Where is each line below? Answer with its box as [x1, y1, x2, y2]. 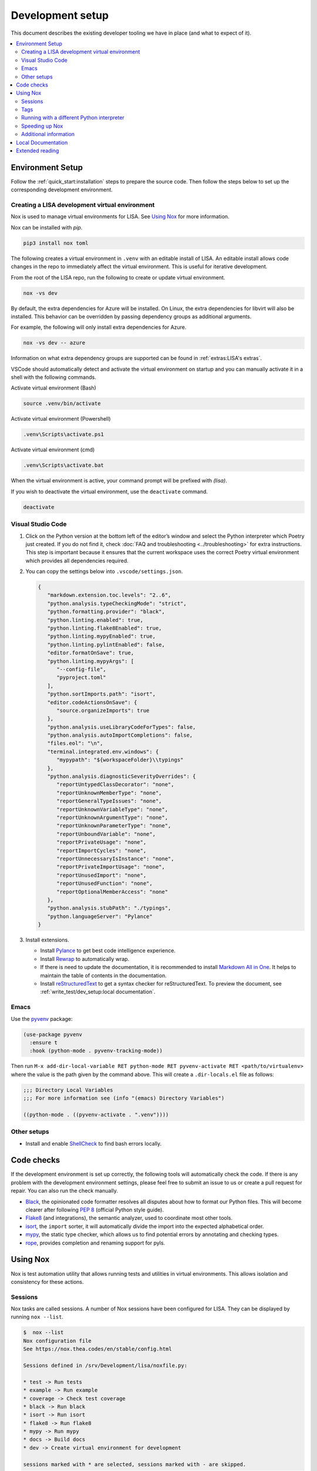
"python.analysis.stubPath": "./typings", [47, 905, 171, 911]
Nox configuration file [23, 1337, 92, 1344]
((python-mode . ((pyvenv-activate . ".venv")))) [23, 1111, 169, 1118]
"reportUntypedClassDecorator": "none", [56, 781, 174, 788]
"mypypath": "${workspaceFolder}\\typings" [56, 757, 184, 763]
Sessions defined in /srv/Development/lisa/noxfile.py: [23, 1362, 188, 1369]
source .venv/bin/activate [23, 400, 101, 407]
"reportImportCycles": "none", [56, 847, 147, 854]
